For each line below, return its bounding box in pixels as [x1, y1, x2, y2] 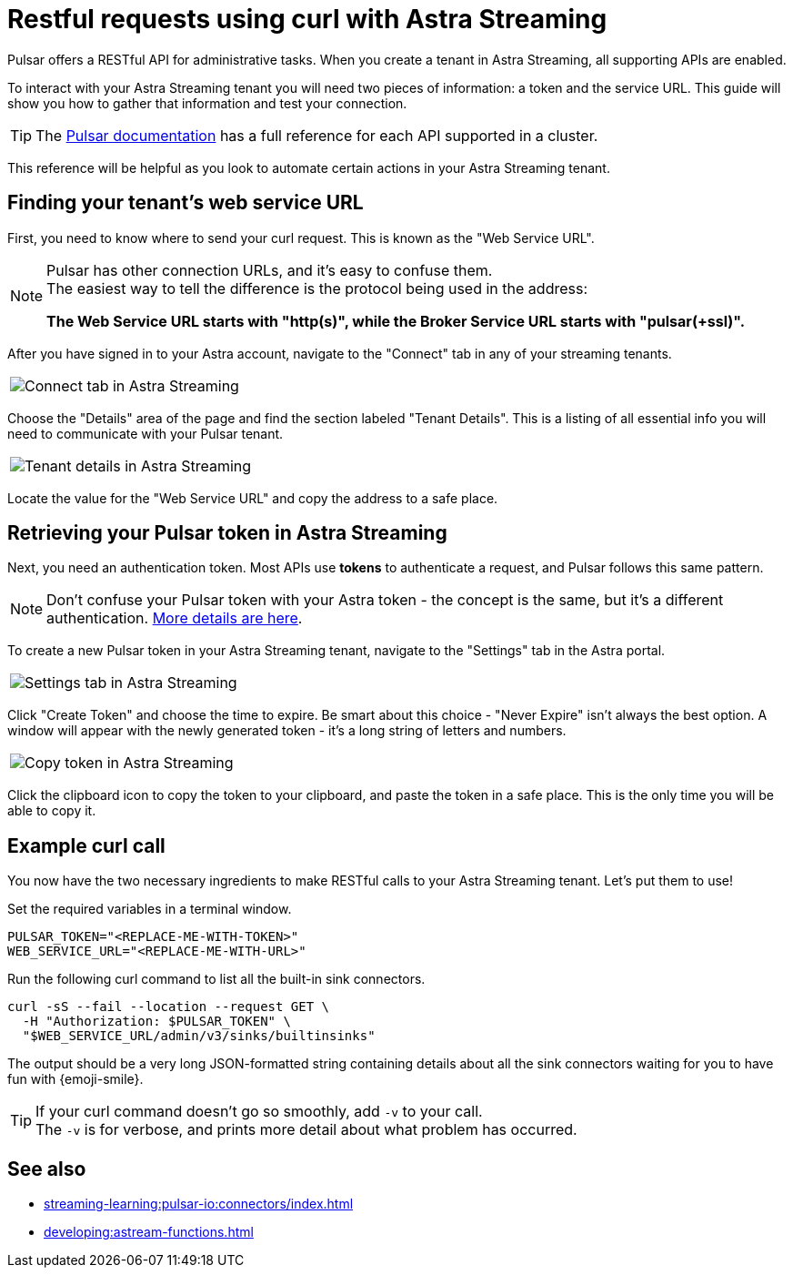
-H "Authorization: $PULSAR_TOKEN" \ [22, 1014, 291, 1029]
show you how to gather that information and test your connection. [7, 95, 407, 111]
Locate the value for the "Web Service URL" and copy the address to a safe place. [7, 490, 498, 506]
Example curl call [7, 834, 166, 857]
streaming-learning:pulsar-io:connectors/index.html [44, 1196, 354, 1212]
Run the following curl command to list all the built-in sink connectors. [7, 971, 426, 987]
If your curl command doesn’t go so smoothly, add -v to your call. [35, 1102, 483, 1121]
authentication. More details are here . [46, 609, 303, 628]
